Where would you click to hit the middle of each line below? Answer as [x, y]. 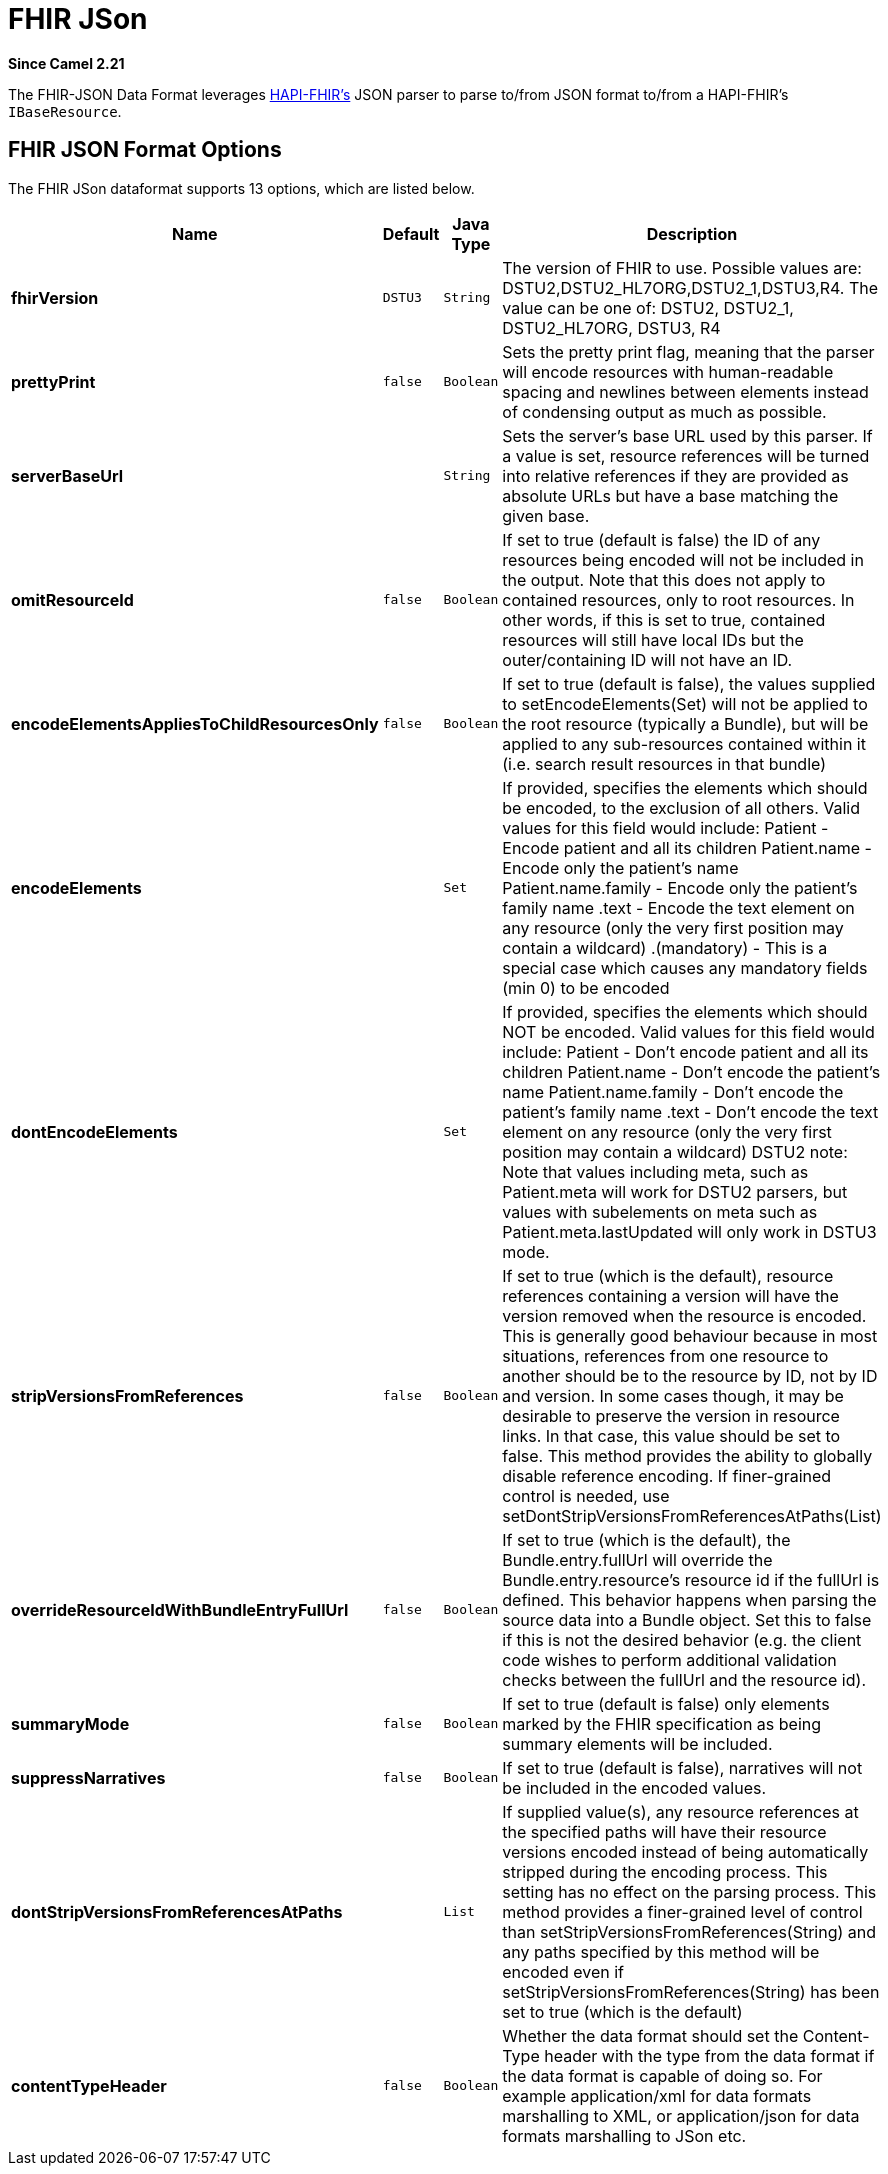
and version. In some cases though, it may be [673, 1395]
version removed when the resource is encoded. [684, 1315]
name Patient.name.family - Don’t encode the [673, 1091]
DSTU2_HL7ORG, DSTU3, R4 [611, 327]
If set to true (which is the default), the [646, 1539]
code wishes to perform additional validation [669, 1659]
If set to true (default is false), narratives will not [682, 1767]
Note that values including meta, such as [655, 1171]
